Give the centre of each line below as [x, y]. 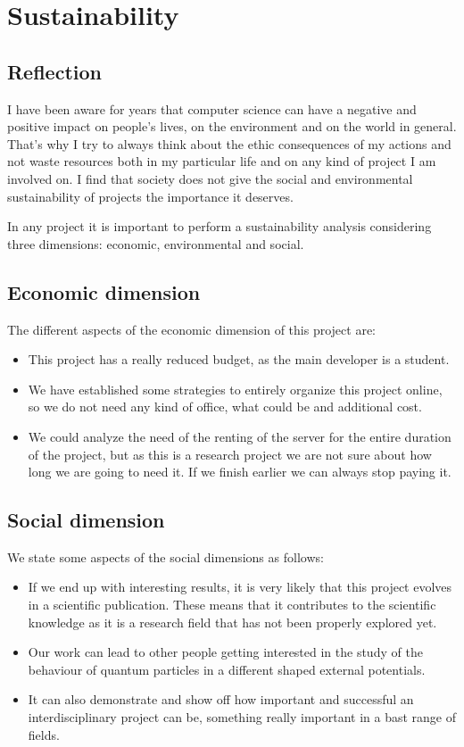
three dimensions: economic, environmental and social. [156, 243]
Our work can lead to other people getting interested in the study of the [225, 652]
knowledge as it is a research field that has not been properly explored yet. [232, 622]
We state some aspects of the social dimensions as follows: [166, 556]
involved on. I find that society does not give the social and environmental [210, 178]
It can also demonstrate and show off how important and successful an [221, 699]
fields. [44, 734]
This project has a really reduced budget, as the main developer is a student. [239, 359]
